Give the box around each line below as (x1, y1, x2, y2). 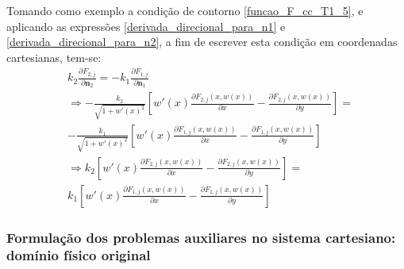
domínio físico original (6, 245, 151, 265)
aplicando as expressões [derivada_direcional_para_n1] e (6, 17, 286, 34)
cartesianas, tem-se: (6, 48, 102, 65)
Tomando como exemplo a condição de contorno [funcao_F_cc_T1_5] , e (6, 2, 364, 18)
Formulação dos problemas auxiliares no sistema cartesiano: (6, 227, 396, 247)
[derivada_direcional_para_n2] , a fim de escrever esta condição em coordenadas (6, 33, 398, 50)
